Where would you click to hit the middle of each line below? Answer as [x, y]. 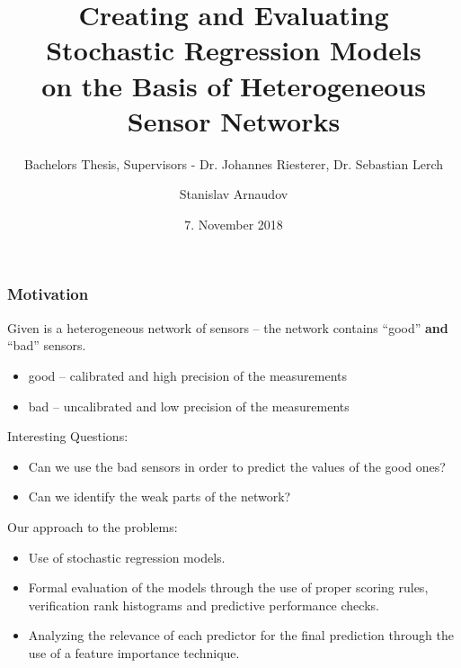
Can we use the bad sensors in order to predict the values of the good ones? [237, 466]
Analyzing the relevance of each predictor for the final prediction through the [241, 635]
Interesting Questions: [68, 436]
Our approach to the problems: [93, 526]
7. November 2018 [234, 224]
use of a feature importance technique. [134, 652]
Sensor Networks [234, 120]
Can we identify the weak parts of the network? [160, 496]
